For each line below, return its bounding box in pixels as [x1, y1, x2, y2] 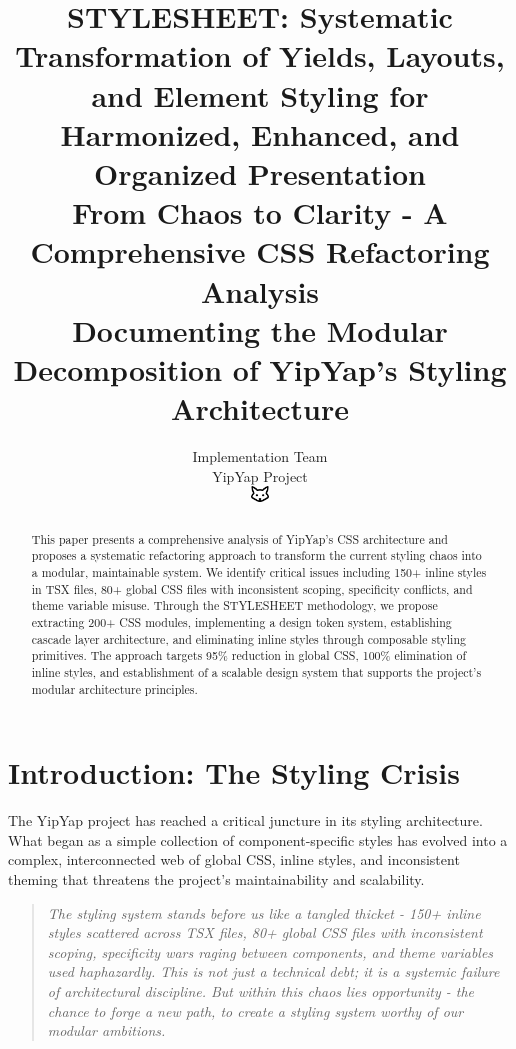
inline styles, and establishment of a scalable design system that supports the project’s [31, 664, 482, 681]
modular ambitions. [47, 1020, 166, 1041]
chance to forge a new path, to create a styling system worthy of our [47, 1000, 464, 1021]
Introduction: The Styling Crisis [8, 752, 460, 793]
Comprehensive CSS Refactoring [30, 231, 490, 272]
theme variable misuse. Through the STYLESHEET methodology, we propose [31, 597, 438, 614]
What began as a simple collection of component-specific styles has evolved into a [8, 829, 508, 850]
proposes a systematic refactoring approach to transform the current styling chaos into [31, 547, 482, 564]
